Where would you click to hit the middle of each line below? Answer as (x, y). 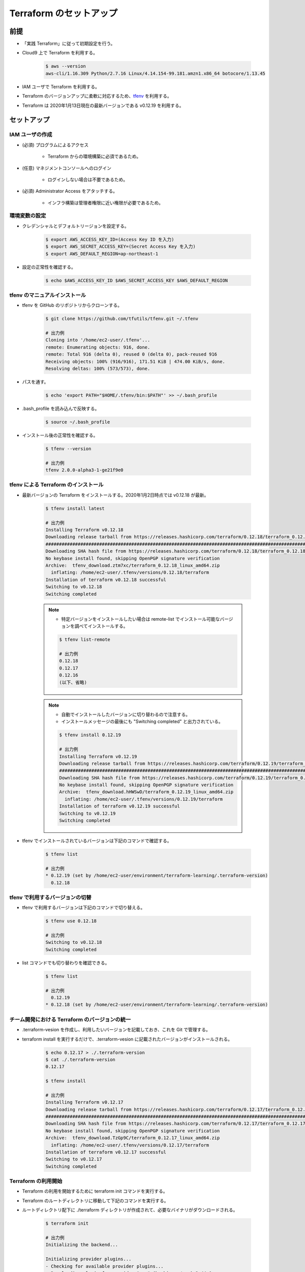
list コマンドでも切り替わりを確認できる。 (66, 963)
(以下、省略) (73, 682)
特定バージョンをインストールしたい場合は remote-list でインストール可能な (141, 619)
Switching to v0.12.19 (87, 813)
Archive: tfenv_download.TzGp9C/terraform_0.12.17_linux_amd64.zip (133, 1138)
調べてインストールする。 (101, 626)
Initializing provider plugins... (88, 1259)
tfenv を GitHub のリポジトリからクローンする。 (72, 305)
